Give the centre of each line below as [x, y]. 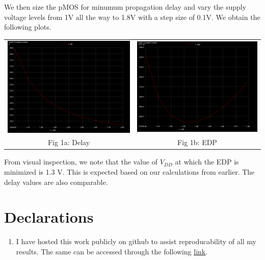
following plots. [28, 27]
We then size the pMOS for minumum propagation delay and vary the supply [125, 7]
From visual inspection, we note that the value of [81, 162]
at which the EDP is [207, 162]
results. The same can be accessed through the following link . [112, 251]
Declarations [49, 217]
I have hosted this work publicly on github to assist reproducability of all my [136, 241]
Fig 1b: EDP [197, 142]
